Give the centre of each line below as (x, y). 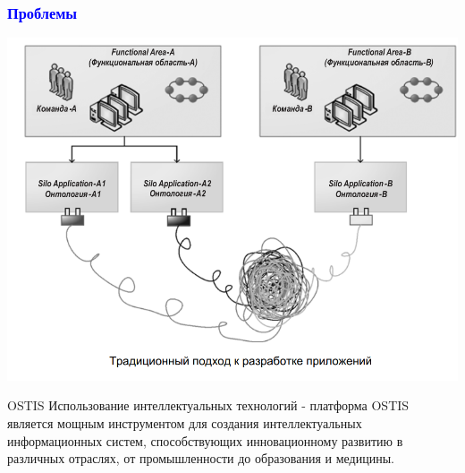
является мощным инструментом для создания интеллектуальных (185, 423)
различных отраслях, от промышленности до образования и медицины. (201, 458)
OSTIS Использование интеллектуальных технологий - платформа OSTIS (208, 405)
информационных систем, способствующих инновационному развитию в (205, 440)
